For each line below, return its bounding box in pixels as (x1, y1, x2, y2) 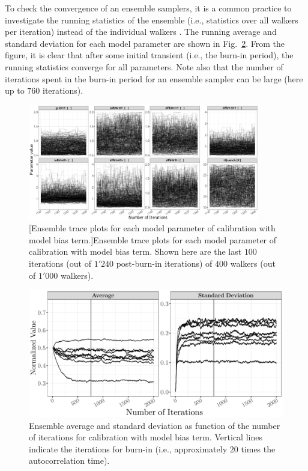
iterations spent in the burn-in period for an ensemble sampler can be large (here (5, 72, 303, 85)
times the (241, 442, 276, 455)
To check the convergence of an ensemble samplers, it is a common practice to (5, 2, 292, 14)
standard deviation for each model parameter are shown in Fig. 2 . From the (5, 37, 285, 49)
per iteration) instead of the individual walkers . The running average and (5, 25, 277, 38)
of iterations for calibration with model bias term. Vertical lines (29, 431, 262, 443)
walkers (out (230, 257, 276, 269)
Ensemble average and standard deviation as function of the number (29, 419, 280, 431)
